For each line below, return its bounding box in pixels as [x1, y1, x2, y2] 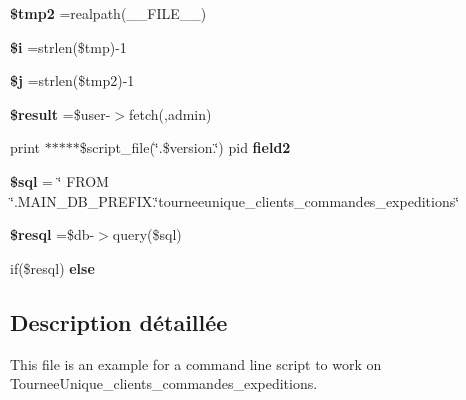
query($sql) [112, 224, 182, 245]
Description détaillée [10, 306, 228, 337]
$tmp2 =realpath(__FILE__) [10, 3, 207, 23]
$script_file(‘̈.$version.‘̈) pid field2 [79, 137, 291, 158]
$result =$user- [10, 103, 111, 124]
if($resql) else [10, 257, 95, 278]
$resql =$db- [10, 224, 95, 245]
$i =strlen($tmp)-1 [10, 36, 127, 57]
